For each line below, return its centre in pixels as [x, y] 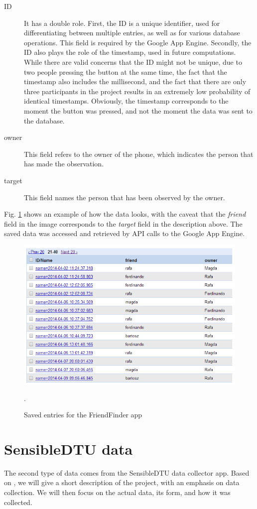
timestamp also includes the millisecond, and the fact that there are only [135, 81]
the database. [44, 120]
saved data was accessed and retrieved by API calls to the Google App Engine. [125, 233]
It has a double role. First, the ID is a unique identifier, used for [122, 23]
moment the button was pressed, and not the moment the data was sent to [138, 110]
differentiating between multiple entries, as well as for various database [132, 33]
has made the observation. [64, 164]
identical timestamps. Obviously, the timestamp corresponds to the [126, 101]
